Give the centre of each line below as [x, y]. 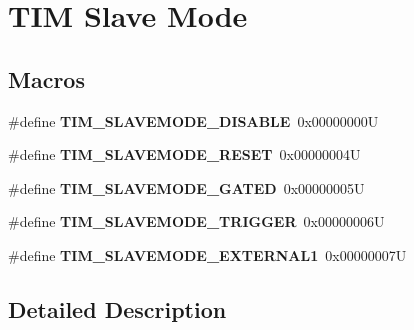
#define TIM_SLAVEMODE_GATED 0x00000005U [186, 187]
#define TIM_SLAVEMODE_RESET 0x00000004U [184, 154]
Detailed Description [117, 308]
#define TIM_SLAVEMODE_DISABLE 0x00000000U [193, 120]
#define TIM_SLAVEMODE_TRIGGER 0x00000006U [196, 221]
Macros [46, 78]
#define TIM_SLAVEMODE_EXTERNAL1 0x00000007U [207, 254]
